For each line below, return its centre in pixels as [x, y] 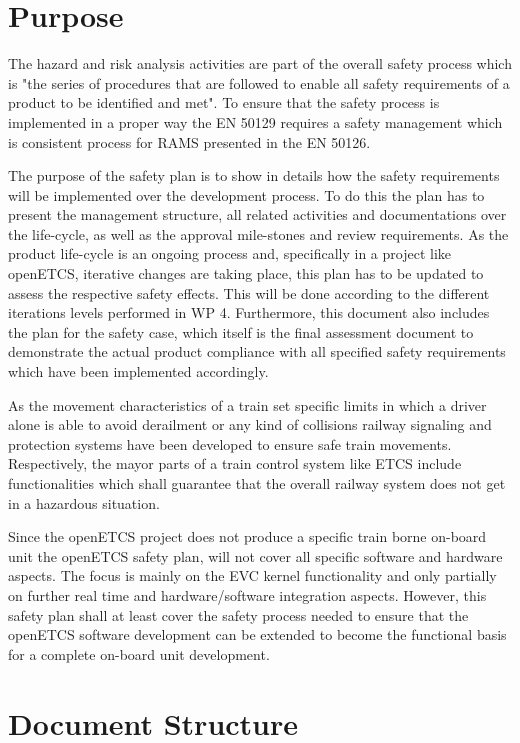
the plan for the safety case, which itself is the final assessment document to [241, 331]
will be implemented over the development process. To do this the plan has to [246, 194]
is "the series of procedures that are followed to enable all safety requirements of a [259, 82]
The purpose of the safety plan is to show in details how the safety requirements [254, 175]
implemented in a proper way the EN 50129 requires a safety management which [255, 121]
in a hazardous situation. [84, 502]
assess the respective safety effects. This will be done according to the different [249, 292]
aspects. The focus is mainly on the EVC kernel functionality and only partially [252, 575]
